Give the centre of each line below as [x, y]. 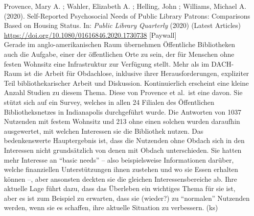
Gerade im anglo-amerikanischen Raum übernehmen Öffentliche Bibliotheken [120, 44]
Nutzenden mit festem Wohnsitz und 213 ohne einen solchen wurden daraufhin [122, 121]
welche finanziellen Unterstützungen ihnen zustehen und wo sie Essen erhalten [121, 169]
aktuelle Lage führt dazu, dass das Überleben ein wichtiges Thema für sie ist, [120, 188]
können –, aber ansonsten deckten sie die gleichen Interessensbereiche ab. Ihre [121, 179]
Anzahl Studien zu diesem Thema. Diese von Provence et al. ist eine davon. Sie [123, 92]
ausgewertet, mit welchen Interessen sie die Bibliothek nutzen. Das [104, 131]
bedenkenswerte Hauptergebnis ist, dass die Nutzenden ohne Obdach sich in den [124, 140]
